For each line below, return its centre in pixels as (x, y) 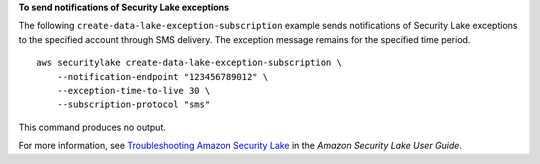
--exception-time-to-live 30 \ (133, 90)
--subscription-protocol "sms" (133, 104)
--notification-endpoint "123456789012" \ (162, 76)
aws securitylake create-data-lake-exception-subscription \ (189, 63)
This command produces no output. (92, 127)
